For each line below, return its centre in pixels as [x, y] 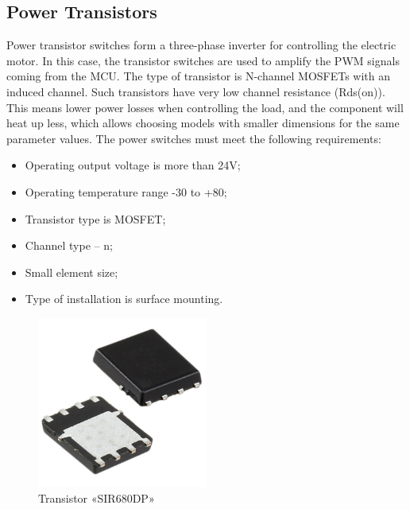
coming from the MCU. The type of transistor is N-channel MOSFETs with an [199, 76]
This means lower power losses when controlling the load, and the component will [205, 107]
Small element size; [72, 272]
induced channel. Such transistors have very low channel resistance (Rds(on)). [196, 91]
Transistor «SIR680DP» [97, 497]
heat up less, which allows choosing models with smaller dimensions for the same [203, 123]
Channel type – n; [69, 245]
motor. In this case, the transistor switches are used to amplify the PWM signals [203, 60]
